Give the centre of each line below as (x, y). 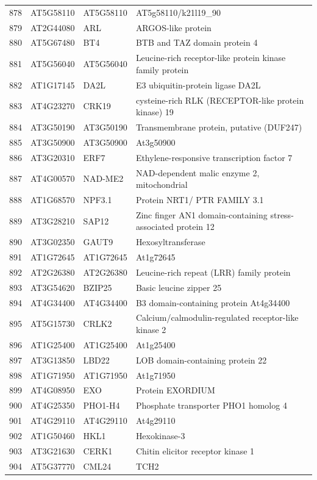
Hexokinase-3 (160, 435)
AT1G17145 (53, 84)
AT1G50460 (53, 435)
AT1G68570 (53, 199)
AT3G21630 (53, 450)
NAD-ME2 (103, 178)
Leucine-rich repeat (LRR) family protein (213, 272)
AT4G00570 (53, 178)
